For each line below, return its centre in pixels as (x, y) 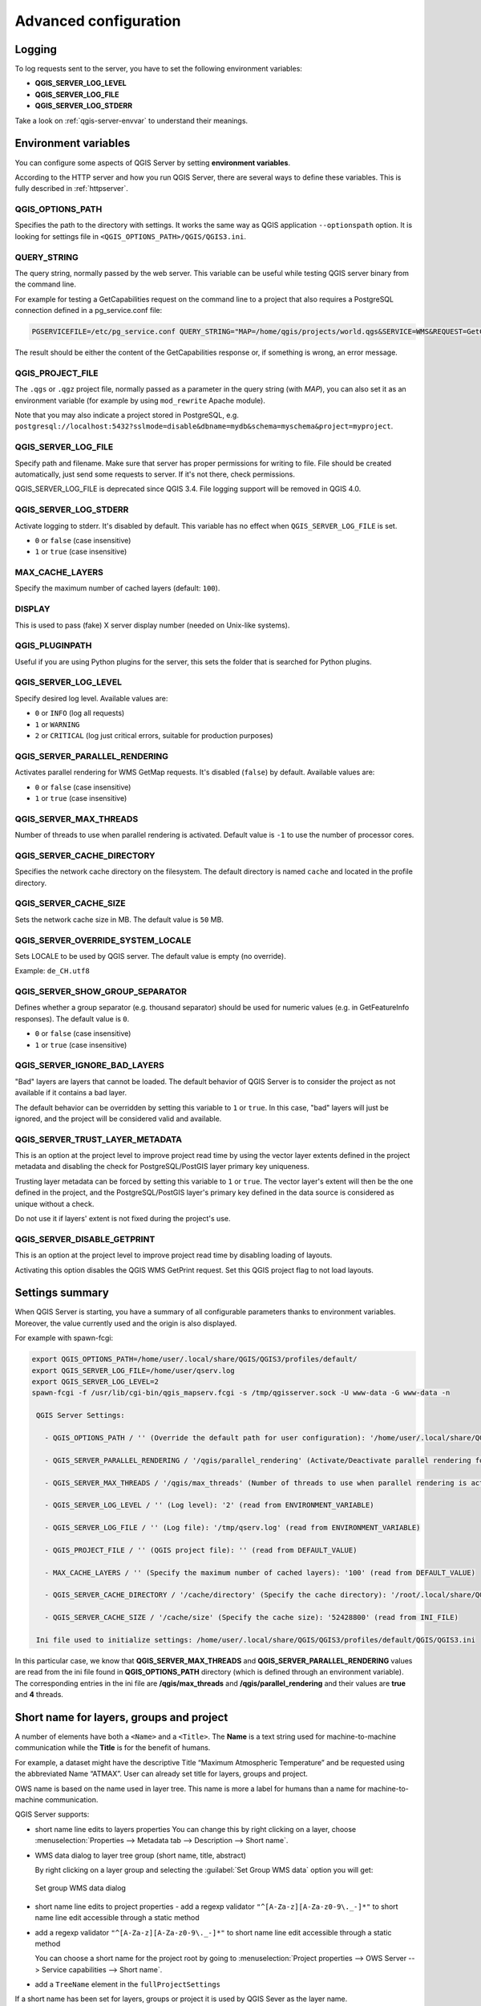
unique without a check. (55, 1204)
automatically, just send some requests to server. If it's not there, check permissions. (155, 474)
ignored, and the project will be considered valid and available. (118, 1119)
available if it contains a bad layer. (71, 1093)
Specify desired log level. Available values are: (91, 698)
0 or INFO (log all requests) (80, 713)
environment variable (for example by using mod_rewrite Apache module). (140, 400)
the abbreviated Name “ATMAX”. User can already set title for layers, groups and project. (162, 1774)
